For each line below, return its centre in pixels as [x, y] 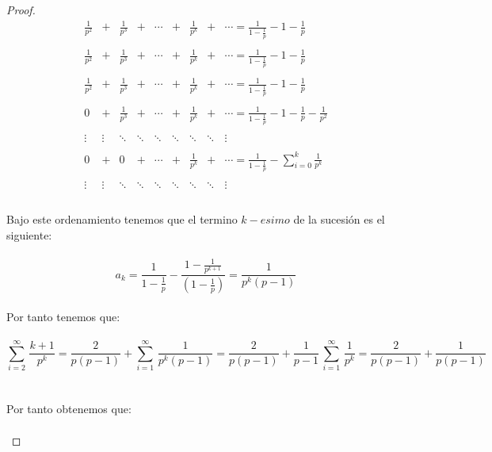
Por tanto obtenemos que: [69, 409]
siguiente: [29, 234]
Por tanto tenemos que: [63, 316]
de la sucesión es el [339, 218]
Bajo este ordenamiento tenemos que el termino [122, 218]
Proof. [21, 10]
